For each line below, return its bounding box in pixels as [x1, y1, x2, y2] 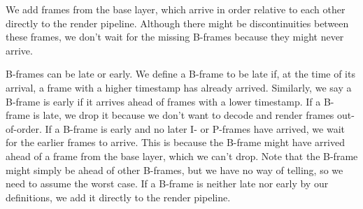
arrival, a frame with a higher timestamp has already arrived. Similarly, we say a [6, 80, 352, 94]
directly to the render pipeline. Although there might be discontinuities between [6, 15, 349, 30]
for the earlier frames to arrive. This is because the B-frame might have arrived [6, 135, 345, 150]
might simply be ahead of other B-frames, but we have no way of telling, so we [6, 162, 343, 177]
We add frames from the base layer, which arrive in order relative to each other [6, 2, 346, 16]
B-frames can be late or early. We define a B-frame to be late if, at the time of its [6, 66, 355, 81]
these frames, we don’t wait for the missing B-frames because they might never [6, 29, 344, 44]
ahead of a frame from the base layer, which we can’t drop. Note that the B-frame [6, 148, 358, 163]
